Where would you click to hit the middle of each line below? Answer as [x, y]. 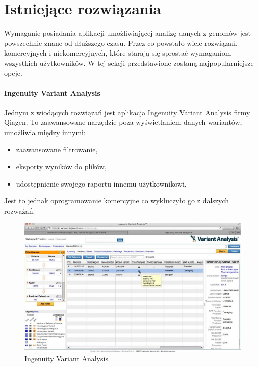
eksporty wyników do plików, [61, 166]
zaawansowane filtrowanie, [57, 149]
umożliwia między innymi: [45, 132]
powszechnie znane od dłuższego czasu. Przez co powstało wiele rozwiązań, [121, 43]
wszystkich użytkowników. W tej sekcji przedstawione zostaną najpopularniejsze [129, 62]
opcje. [13, 73]
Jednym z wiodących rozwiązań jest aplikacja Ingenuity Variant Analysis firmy [127, 112]
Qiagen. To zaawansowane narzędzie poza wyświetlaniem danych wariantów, [123, 122]
